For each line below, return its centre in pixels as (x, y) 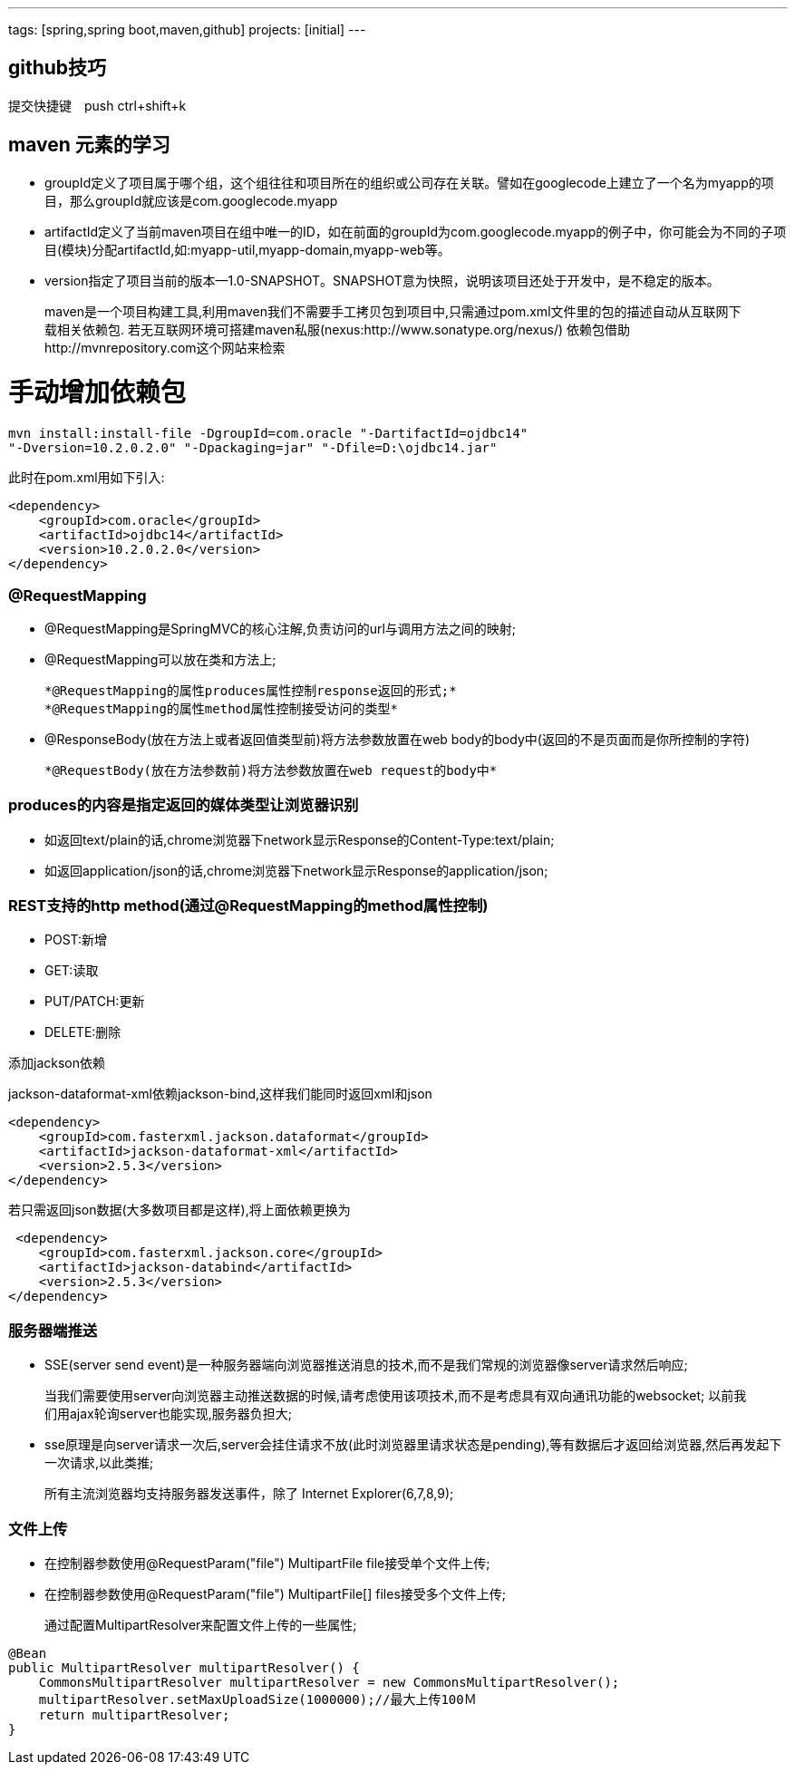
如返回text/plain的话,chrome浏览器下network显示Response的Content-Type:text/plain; (300, 839)
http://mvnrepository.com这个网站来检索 (165, 347)
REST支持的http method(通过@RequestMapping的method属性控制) (248, 906)
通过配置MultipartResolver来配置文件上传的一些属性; (201, 1624)
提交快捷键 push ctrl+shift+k (97, 105)
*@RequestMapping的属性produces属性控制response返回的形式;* (251, 690)
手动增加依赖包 (97, 393)
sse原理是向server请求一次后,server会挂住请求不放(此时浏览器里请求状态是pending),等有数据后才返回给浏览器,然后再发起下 (413, 1445)
